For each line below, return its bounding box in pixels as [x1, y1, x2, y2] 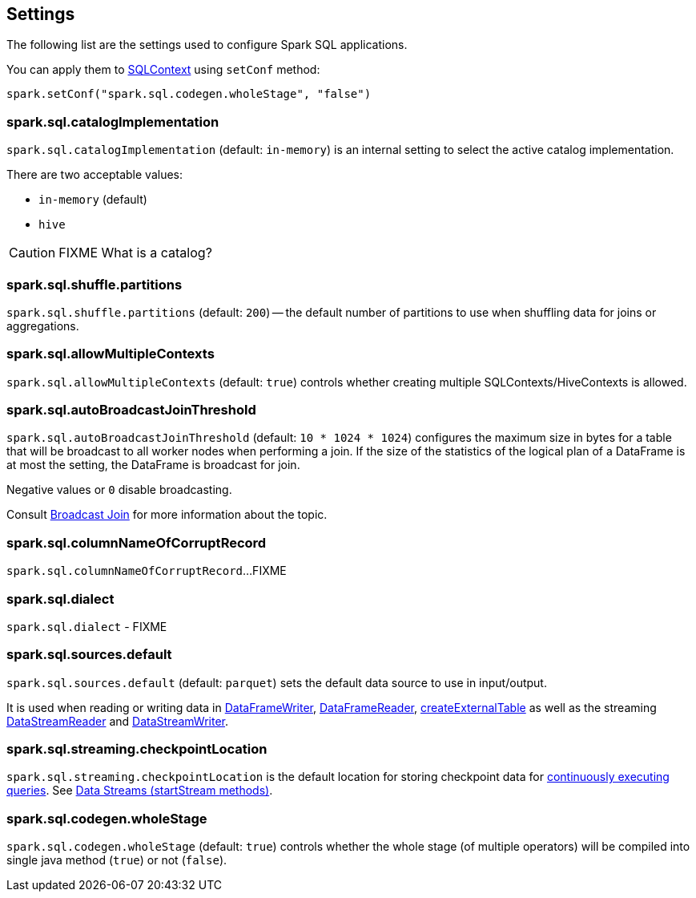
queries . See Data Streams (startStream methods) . [6, 783, 273, 798]
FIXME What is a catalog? [58, 245, 212, 261]
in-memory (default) [38, 192, 147, 207]
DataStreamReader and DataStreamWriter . [6, 714, 229, 728]
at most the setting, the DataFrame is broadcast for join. [6, 458, 300, 472]
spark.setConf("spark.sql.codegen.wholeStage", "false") [6, 87, 372, 101]
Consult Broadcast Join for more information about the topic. [6, 508, 328, 522]
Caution [9, 245, 56, 261]
